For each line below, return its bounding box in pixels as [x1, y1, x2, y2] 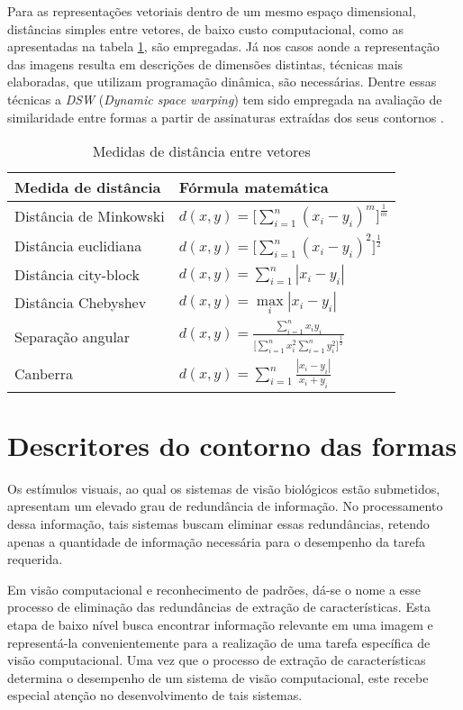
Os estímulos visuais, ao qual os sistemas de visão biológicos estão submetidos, [7, 478, 440, 497]
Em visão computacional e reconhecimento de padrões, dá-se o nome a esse [7, 579, 422, 598]
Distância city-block [14, 264, 140, 286]
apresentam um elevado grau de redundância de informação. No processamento [7, 496, 443, 515]
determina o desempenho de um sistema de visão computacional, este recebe [7, 668, 429, 687]
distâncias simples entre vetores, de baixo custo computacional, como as [7, 19, 404, 38]
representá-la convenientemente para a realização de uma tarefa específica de [7, 633, 431, 651]
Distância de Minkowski [14, 205, 165, 226]
